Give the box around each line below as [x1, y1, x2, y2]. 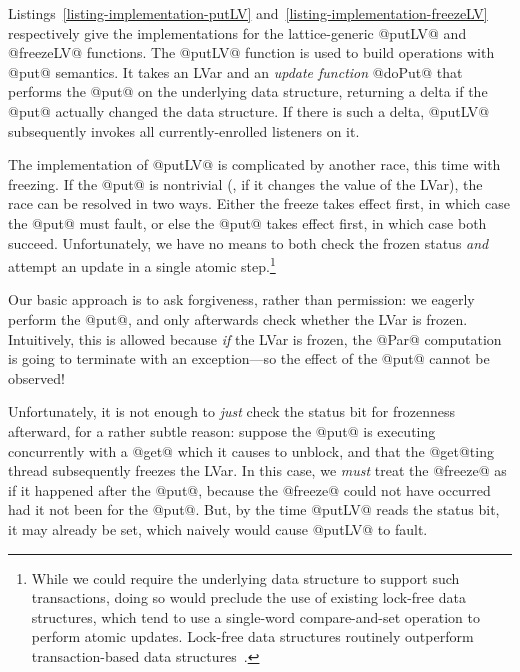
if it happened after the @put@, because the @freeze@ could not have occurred [8, 479, 491, 500]
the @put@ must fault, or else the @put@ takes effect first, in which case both [8, 212, 487, 233]
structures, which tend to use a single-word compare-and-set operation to [31, 606, 480, 627]
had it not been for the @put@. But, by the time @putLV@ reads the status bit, [8, 499, 500, 520]
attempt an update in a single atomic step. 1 [8, 253, 276, 276]
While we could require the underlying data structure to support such [31, 567, 460, 588]
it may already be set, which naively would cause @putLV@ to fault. [8, 518, 428, 539]
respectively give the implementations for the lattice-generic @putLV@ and [8, 22, 467, 43]
